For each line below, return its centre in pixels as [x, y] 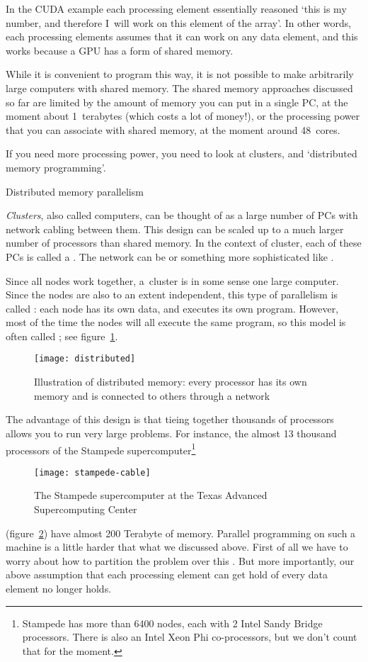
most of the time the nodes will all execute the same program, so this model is [176, 322]
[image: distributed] [85, 359]
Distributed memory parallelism [75, 191]
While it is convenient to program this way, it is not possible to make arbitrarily [180, 74]
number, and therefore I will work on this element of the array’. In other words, [179, 22]
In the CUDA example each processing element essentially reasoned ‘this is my [176, 9]
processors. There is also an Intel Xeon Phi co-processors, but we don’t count [190, 637]
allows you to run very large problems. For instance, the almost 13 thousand [171, 433]
